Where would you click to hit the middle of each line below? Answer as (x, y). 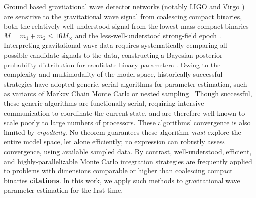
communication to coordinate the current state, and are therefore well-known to (125, 113)
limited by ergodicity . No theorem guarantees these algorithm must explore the (123, 132)
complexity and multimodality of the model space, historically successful (113, 74)
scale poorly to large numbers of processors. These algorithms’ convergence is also (127, 122)
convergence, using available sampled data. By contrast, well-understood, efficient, (128, 151)
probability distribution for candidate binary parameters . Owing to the (112, 64)
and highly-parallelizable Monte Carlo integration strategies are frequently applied (128, 161)
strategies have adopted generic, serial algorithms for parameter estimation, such (126, 83)
